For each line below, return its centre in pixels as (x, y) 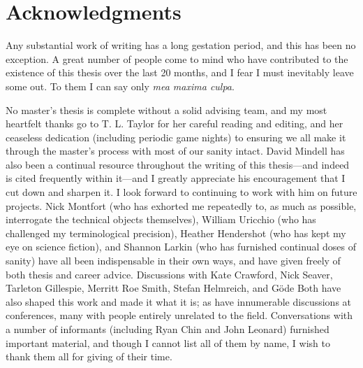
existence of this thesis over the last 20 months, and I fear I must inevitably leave (180, 72)
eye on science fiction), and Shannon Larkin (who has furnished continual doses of (181, 247)
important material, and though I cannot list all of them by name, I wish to (168, 342)
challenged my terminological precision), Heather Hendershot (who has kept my (176, 233)
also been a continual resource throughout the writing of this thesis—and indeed (178, 164)
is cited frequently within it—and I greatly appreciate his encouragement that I (176, 178)
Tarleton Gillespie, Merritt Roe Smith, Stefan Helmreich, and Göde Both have (173, 288)
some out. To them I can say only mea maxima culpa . (120, 86)
